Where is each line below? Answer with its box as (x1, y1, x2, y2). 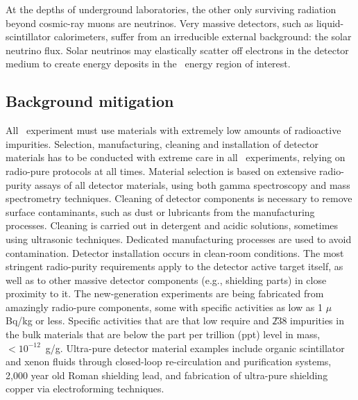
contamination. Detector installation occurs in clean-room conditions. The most (6, 245, 344, 260)
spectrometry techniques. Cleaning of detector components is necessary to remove (6, 191, 352, 206)
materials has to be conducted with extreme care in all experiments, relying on (6, 150, 346, 165)
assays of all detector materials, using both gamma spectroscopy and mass (35, 177, 350, 192)
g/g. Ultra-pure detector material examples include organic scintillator (45, 340, 345, 355)
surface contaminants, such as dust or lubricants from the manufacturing (6, 204, 315, 219)
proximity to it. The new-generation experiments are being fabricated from (6, 286, 324, 301)
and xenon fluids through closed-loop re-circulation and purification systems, (6, 354, 332, 369)
